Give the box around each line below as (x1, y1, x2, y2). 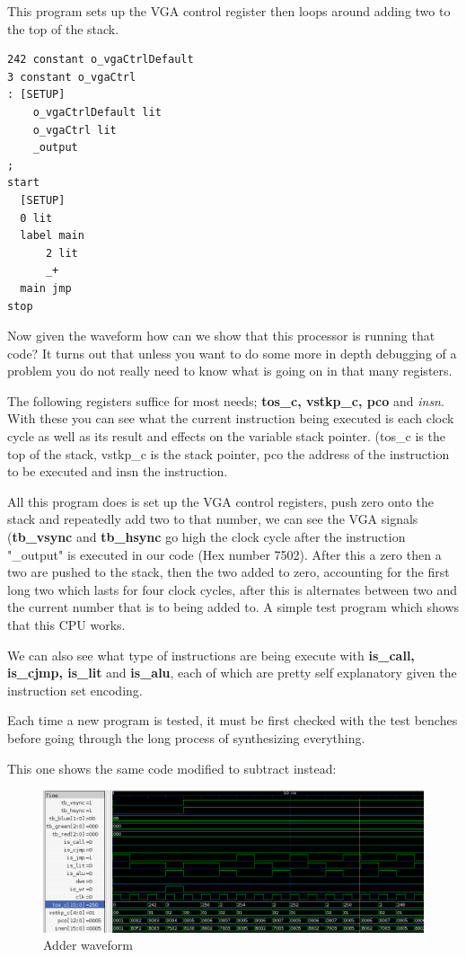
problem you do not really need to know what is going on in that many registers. (7, 361, 453, 380)
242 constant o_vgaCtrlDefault (7, 53, 194, 66)
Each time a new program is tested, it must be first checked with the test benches (7, 711, 458, 730)
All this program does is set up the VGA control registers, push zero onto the (7, 492, 434, 510)
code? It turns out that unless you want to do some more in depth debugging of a (7, 343, 457, 362)
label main (20, 229, 84, 243)
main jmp (20, 281, 72, 295)
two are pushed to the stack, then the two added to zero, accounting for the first (7, 563, 450, 581)
